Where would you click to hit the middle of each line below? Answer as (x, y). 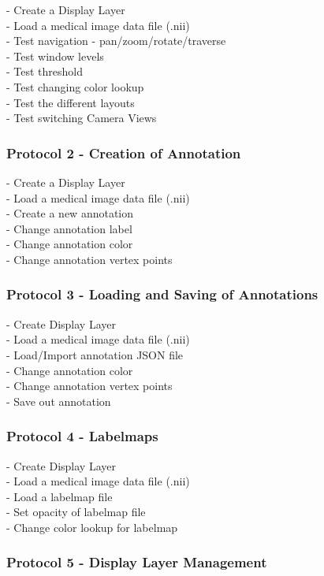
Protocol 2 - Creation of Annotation (124, 152)
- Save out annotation (59, 401)
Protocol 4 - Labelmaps (82, 436)
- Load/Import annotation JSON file (95, 354)
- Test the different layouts (71, 102)
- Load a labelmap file (60, 496)
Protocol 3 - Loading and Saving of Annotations (162, 294)
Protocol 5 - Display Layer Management (137, 562)
